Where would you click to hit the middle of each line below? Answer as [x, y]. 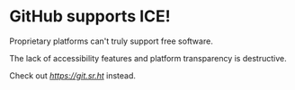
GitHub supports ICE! [90, 16]
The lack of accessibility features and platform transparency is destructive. [148, 58]
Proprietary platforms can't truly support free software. [111, 41]
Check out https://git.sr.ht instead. [73, 75]
